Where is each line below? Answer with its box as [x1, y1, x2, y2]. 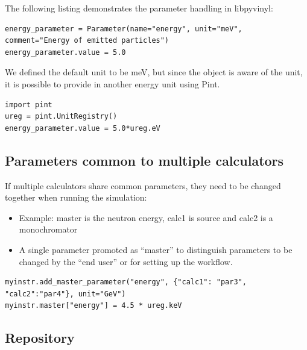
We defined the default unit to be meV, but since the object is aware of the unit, [5, 66, 303, 78]
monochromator [19, 223, 78, 236]
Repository [5, 328, 75, 347]
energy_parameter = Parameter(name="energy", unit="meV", [5, 24, 242, 33]
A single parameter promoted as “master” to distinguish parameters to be [19, 243, 293, 255]
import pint [5, 100, 52, 109]
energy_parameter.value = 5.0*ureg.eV [5, 123, 160, 133]
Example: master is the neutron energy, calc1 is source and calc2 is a [19, 211, 273, 223]
